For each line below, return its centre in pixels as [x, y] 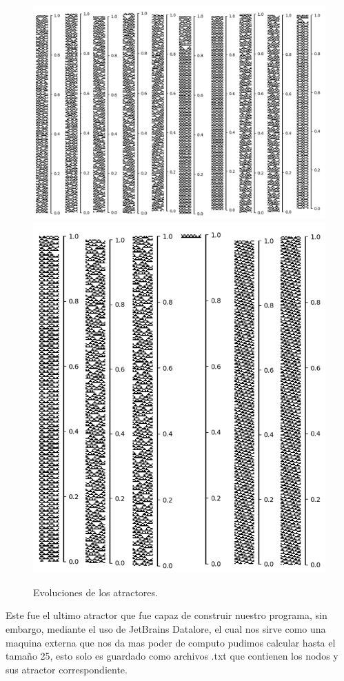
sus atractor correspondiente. [67, 669]
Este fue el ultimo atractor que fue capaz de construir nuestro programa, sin [166, 615]
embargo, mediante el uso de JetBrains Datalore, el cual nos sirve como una [166, 629]
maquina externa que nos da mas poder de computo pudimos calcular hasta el [171, 642]
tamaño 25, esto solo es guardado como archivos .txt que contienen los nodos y [172, 656]
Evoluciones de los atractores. [95, 592]
